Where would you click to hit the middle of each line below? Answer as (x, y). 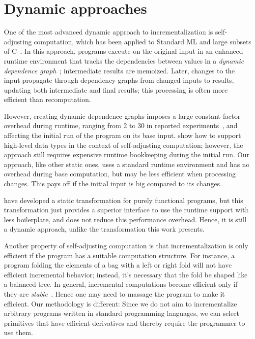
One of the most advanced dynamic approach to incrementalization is (109, 32)
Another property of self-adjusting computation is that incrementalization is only (126, 245)
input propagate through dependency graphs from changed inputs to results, (119, 80)
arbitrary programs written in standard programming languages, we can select (122, 313)
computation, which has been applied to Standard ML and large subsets (143, 41)
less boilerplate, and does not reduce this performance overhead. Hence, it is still (125, 219)
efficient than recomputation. (47, 99)
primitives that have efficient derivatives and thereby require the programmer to (125, 322)
